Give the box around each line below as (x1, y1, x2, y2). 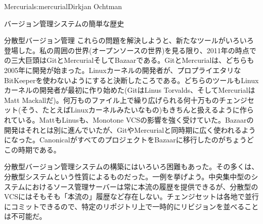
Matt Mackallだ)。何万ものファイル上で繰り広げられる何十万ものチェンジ (4, 94, 247, 105)
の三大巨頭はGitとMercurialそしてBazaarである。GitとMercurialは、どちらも (4, 55, 254, 65)
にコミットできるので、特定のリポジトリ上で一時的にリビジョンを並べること (4, 201, 259, 211)
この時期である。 (4, 144, 61, 155)
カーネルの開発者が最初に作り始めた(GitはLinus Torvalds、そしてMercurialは (4, 85, 255, 95)
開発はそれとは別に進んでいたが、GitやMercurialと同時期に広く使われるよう (4, 124, 256, 135)
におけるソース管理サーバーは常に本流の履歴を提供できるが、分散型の (25, 181, 258, 192)
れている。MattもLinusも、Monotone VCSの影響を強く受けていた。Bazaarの (4, 114, 254, 125)
